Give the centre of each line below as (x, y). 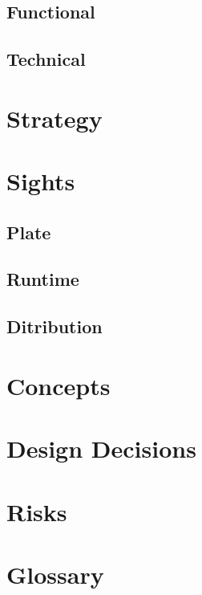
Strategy (55, 118)
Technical (46, 59)
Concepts (59, 385)
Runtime (43, 279)
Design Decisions (101, 448)
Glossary (55, 574)
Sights (41, 181)
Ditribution (55, 326)
